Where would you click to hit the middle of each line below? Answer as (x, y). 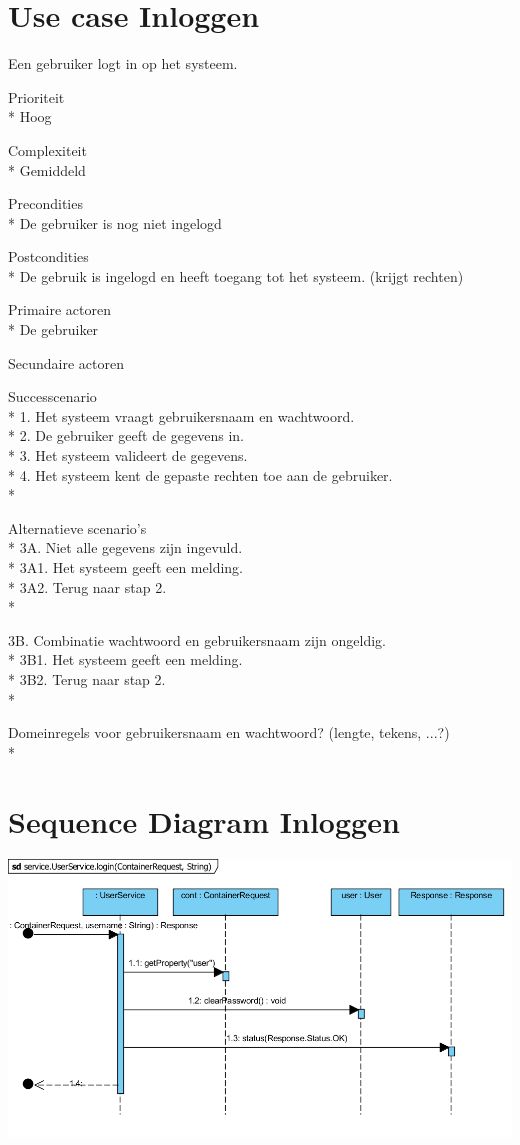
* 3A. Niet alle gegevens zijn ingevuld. (125, 547)
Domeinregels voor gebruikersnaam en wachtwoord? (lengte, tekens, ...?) (229, 732)
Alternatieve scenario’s (77, 527)
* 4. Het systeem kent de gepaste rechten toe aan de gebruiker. (200, 474)
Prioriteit (36, 96)
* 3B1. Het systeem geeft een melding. (125, 659)
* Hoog (30, 116)
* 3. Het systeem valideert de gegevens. (128, 455)
